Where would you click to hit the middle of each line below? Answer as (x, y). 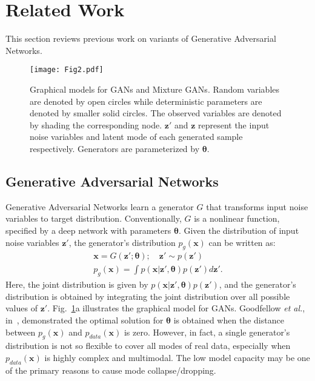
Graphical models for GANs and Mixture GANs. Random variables (155, 89)
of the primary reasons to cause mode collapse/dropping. (111, 370)
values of (22, 308)
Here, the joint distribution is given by (77, 284)
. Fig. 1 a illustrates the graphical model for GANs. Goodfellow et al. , (176, 308)
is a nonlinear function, (237, 218)
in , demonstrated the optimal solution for (85, 320)
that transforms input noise (257, 206)
